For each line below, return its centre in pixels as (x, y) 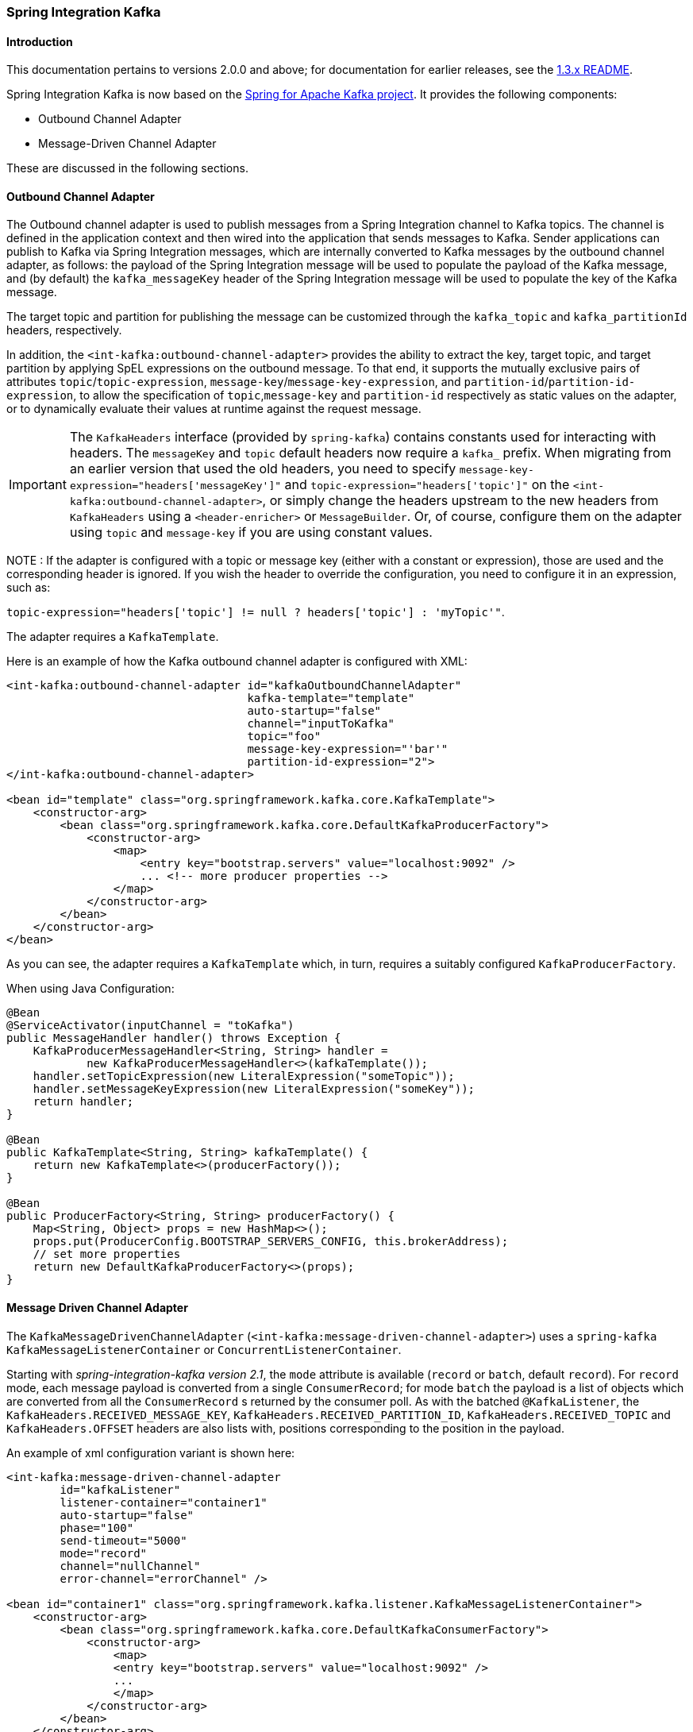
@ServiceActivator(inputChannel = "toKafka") (150, 1026)
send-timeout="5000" (123, 1540)
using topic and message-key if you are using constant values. (251, 532)
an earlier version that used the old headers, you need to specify (263, 469)
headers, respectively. (64, 330)
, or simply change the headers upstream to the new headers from (460, 501)
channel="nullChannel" (130, 1566)
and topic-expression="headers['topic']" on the (427, 485)
